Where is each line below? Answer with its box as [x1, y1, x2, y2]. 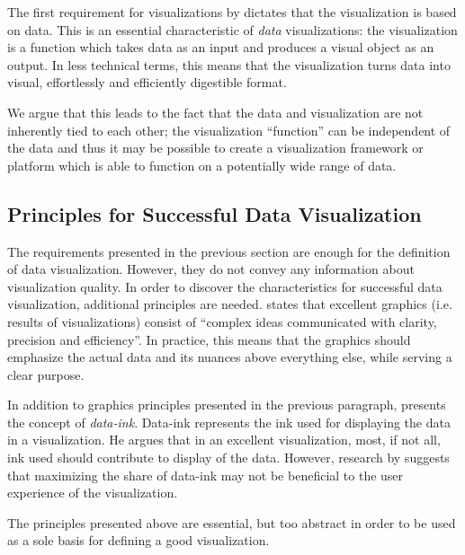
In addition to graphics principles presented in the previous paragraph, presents [7, 395, 446, 414]
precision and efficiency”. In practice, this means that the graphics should [7, 330, 411, 348]
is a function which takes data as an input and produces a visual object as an [7, 38, 434, 57]
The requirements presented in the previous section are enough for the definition [7, 242, 451, 260]
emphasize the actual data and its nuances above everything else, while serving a [7, 348, 452, 366]
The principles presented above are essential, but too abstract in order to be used [7, 513, 456, 532]
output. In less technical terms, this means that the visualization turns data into [7, 55, 451, 74]
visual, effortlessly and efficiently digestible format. [7, 73, 287, 92]
